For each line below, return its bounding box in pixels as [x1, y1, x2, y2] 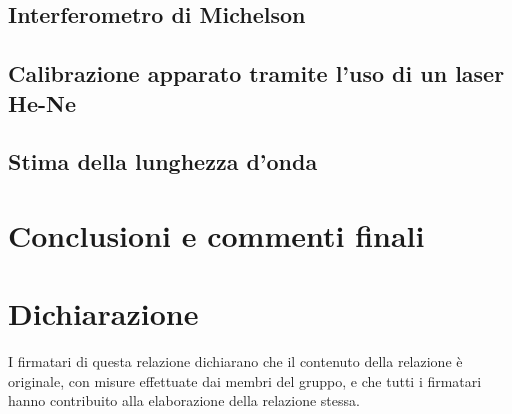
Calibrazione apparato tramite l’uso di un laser [8, 58, 505, 89]
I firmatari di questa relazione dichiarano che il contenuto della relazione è [8, 351, 463, 372]
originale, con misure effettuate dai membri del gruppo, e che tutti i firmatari [8, 370, 482, 391]
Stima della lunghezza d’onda [8, 146, 318, 177]
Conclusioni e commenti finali [8, 214, 425, 255]
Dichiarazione [8, 293, 199, 334]
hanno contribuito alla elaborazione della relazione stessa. [8, 390, 360, 411]
